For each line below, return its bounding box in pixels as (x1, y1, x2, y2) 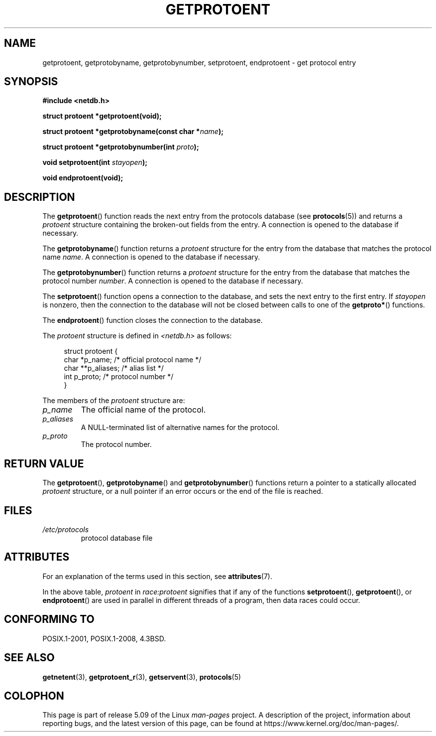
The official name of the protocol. (81, 405, 206, 415)
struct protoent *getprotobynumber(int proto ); (42, 143, 199, 151)
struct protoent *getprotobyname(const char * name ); (42, 127, 223, 136)
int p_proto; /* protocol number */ (64, 372, 174, 381)
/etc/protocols (42, 525, 89, 534)
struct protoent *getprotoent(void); (42, 112, 162, 121)
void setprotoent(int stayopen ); (42, 158, 147, 167)
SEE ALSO (4, 651, 55, 664)
